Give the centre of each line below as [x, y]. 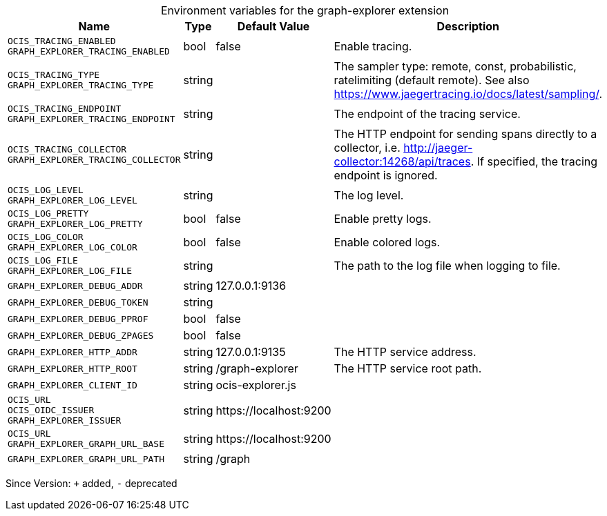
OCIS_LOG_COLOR [46, 237]
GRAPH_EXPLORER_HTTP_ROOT [73, 368]
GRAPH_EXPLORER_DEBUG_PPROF [78, 319]
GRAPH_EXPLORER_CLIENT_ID [73, 385]
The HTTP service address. [405, 352]
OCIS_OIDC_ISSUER [51, 410]
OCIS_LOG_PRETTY [48, 214]
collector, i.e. [367, 148]
